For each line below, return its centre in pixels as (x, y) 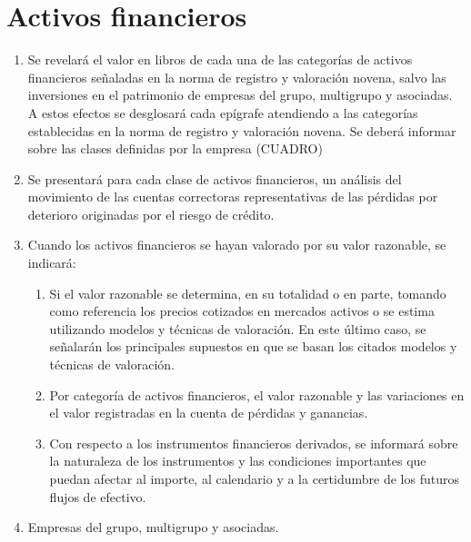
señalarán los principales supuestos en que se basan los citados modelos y (253, 346)
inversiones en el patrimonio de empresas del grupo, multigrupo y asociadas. (240, 95)
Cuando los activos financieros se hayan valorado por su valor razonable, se (237, 245)
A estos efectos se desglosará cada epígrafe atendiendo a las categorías (223, 112)
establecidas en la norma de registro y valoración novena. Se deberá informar (242, 130)
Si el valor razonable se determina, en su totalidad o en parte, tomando (248, 293)
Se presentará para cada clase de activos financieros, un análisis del (215, 178)
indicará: (52, 263)
